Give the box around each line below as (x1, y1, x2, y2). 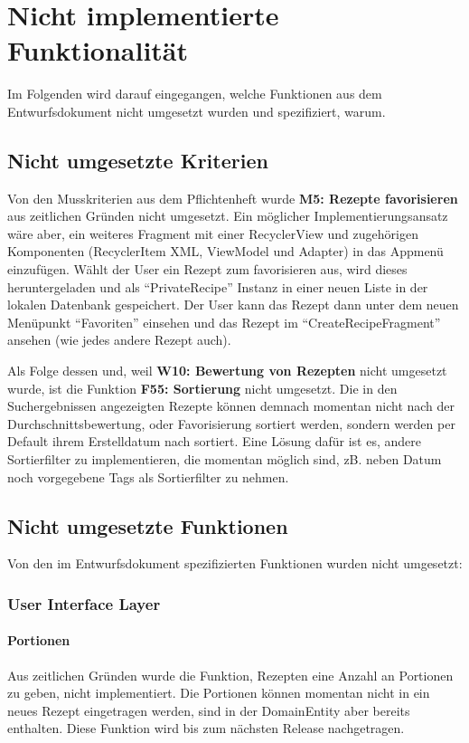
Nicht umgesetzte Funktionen (7, 511, 288, 539)
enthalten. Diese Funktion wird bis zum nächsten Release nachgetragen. (7, 719, 405, 738)
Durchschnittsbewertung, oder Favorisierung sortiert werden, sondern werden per (7, 414, 455, 433)
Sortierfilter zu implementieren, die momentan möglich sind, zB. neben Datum (7, 450, 442, 469)
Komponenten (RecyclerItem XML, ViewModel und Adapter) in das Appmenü (7, 242, 444, 261)
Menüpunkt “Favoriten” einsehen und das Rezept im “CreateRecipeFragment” (7, 312, 441, 331)
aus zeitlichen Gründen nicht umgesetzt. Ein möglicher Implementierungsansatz (7, 206, 448, 225)
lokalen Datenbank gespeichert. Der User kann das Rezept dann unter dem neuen (7, 295, 459, 314)
